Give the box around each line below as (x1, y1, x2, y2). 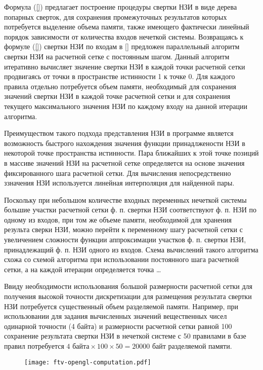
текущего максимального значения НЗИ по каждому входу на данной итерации (4, 100, 247, 111)
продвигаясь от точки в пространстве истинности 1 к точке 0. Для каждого (4, 71, 235, 82)
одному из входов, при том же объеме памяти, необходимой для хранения (4, 214, 232, 225)
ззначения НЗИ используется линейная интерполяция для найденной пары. (4, 177, 235, 188)
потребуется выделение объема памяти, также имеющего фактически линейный (4, 21, 249, 32)
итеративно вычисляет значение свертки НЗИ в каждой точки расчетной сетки (4, 61, 245, 71)
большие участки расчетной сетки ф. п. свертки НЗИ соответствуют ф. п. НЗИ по (4, 204, 257, 215)
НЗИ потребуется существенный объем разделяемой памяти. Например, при (4, 301, 239, 311)
